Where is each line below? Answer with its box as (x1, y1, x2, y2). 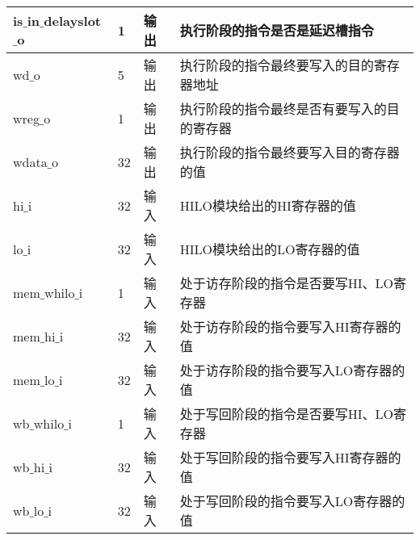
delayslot (44, 11, 101, 30)
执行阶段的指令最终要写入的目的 (179, 56, 374, 74)
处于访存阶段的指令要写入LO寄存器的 (179, 361, 405, 379)
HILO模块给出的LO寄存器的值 (179, 240, 360, 258)
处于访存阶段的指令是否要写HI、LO (179, 274, 393, 292)
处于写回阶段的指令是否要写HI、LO (179, 404, 393, 423)
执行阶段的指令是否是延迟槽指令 (179, 21, 374, 40)
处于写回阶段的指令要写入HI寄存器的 (179, 448, 401, 467)
